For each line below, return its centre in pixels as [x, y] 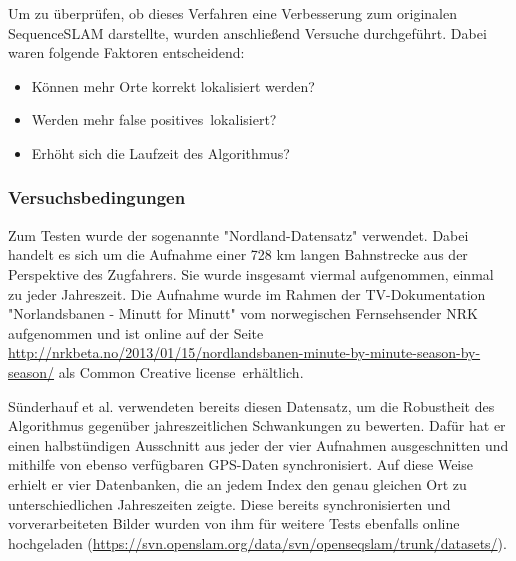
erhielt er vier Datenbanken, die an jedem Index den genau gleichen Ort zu [237, 483]
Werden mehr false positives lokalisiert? [154, 119]
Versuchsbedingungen [97, 197]
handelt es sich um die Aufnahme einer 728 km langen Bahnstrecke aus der [238, 254]
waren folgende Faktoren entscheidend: [126, 52]
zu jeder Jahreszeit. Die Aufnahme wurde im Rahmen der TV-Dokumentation [247, 293]
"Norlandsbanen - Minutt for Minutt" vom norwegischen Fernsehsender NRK [243, 313]
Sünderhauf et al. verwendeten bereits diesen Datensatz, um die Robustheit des [251, 405]
